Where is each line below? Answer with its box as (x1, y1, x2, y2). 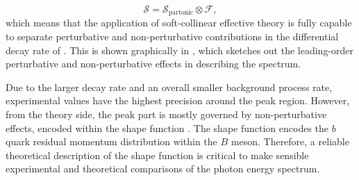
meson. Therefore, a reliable (231, 134, 349, 149)
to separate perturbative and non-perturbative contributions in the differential (6, 29, 339, 44)
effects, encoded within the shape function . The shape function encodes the (6, 120, 329, 135)
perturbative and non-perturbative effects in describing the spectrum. (6, 56, 301, 71)
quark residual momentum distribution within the (6, 134, 217, 149)
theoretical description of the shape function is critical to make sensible (6, 147, 309, 162)
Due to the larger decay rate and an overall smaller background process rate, (6, 79, 333, 94)
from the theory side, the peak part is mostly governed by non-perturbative (6, 107, 327, 122)
